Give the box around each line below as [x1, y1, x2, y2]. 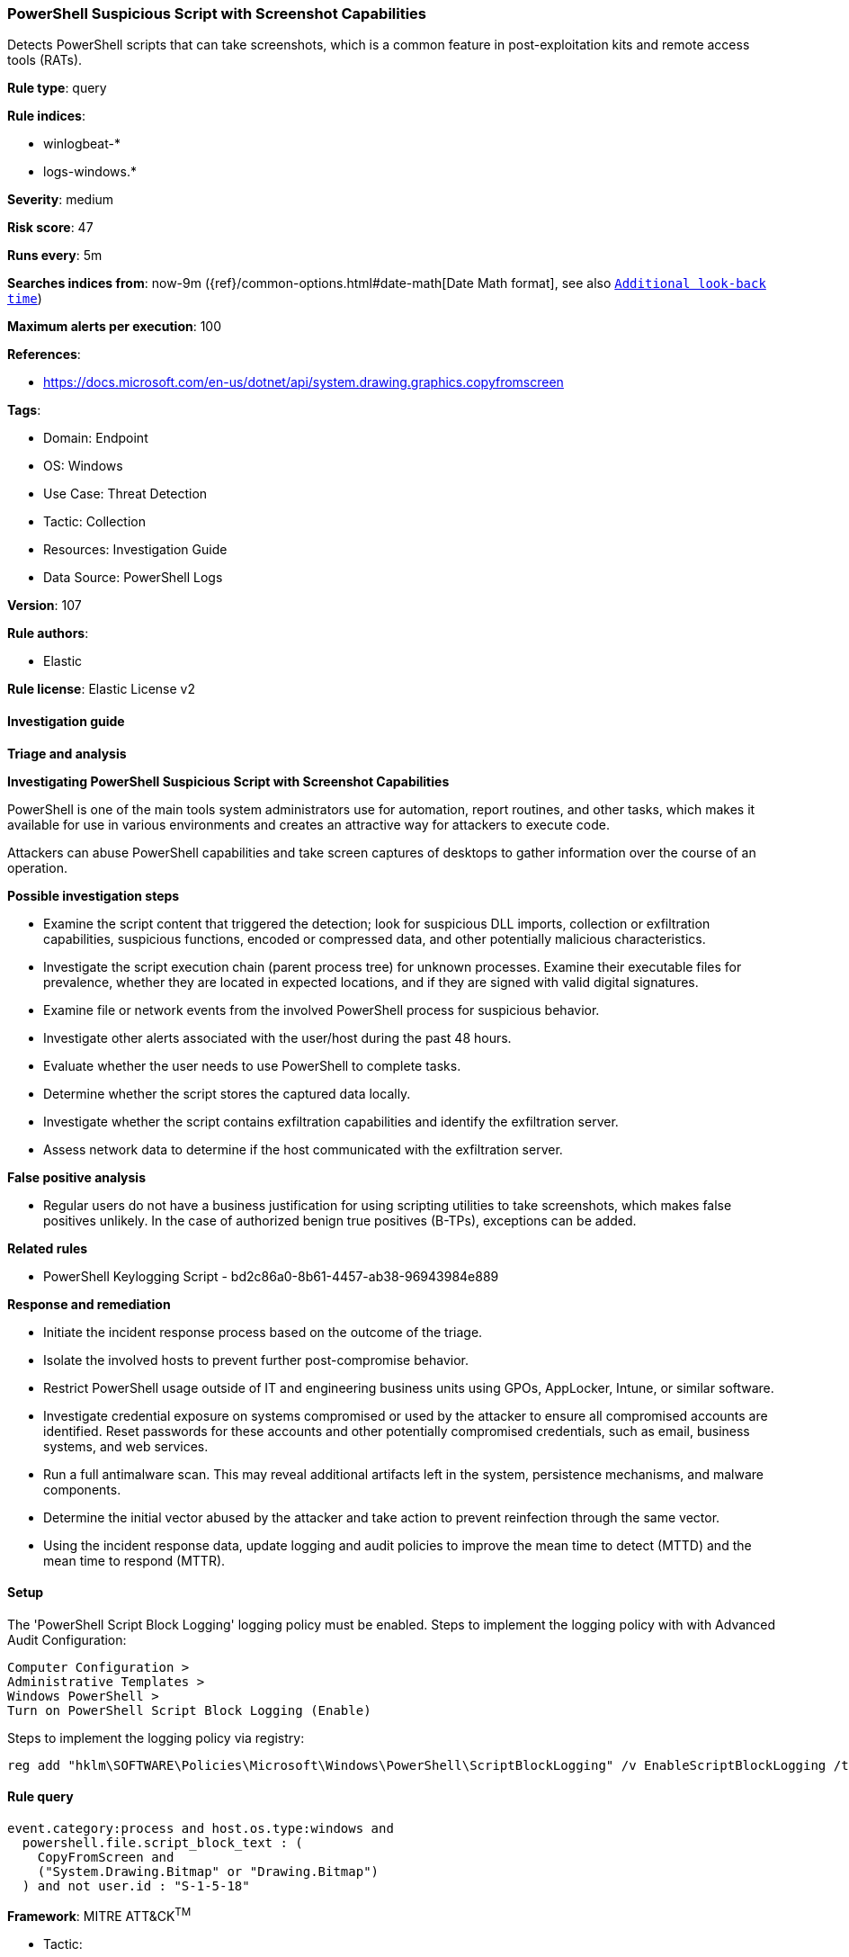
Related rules [7, 1240, 88, 1256]
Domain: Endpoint [43, 430, 148, 446]
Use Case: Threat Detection [43, 486, 208, 502]
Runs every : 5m [7, 247, 103, 264]
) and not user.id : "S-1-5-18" [22, 1879, 250, 1894]
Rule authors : [7, 625, 89, 642]
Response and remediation [7, 1296, 171, 1312]
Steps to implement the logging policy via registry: [7, 1729, 305, 1746]
